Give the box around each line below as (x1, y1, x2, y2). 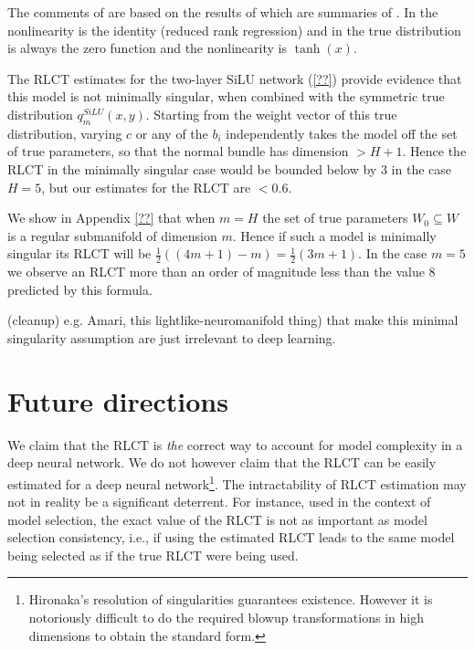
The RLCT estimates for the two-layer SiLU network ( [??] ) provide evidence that (7, 68, 462, 88)
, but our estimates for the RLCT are (41, 177, 251, 196)
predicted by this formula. (7, 279, 153, 299)
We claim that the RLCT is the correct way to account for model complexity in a (7, 435, 463, 454)
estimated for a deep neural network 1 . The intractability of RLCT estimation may (7, 471, 467, 493)
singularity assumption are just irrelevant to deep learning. (7, 328, 336, 347)
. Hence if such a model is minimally (232, 225, 437, 245)
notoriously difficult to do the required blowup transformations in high (28, 608, 424, 627)
